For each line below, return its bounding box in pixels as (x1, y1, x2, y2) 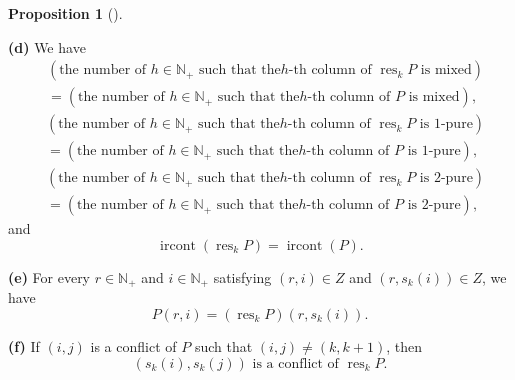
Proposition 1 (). (8, 3, 123, 23)
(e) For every (8, 266, 91, 287)
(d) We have (8, 36, 86, 57)
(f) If (8, 336, 40, 357)
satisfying (213, 266, 272, 287)
